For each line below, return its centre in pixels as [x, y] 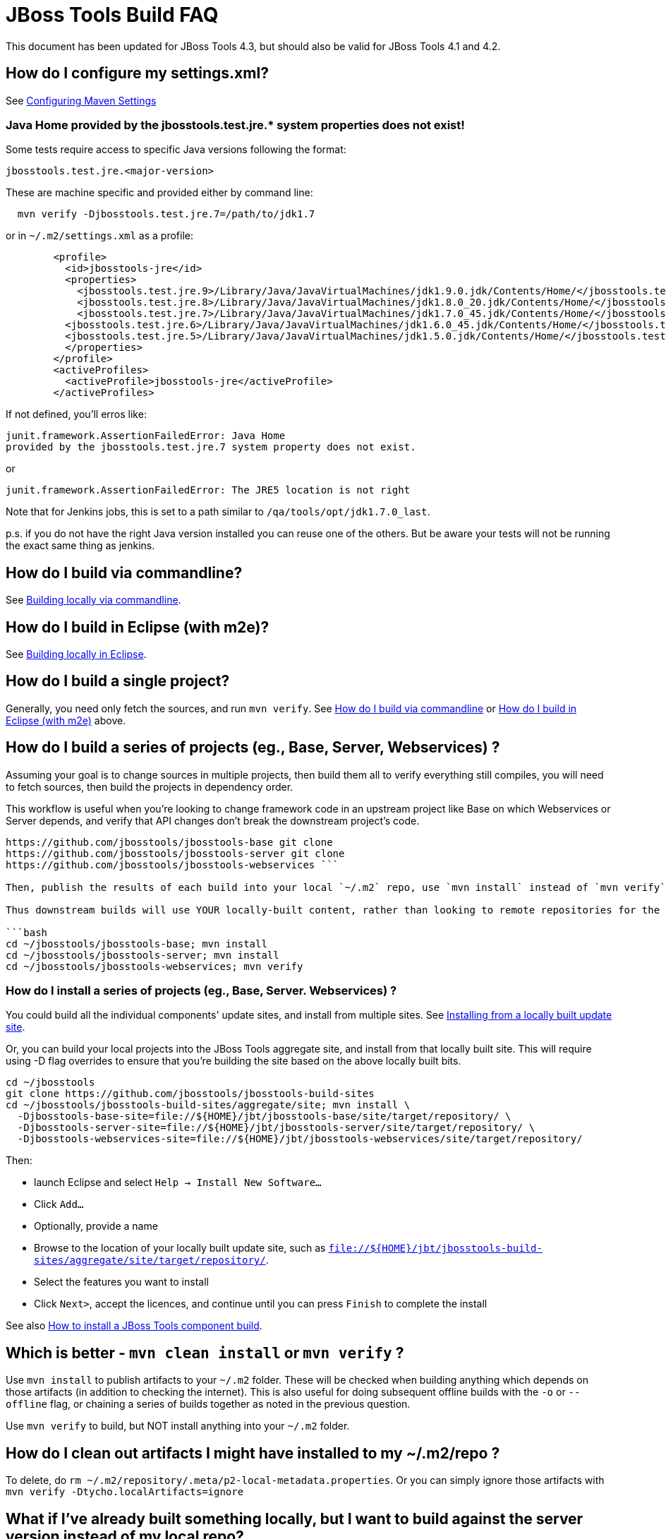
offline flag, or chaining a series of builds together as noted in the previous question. [208, 1404]
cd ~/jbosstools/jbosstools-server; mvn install [143, 955]
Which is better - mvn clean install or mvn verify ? [205, 1353]
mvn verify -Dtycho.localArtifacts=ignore [125, 1492]
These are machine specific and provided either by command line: [159, 193]
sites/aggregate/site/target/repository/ [150, 1260]
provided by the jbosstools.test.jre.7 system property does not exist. [211, 447]
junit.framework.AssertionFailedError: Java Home [146, 436]
